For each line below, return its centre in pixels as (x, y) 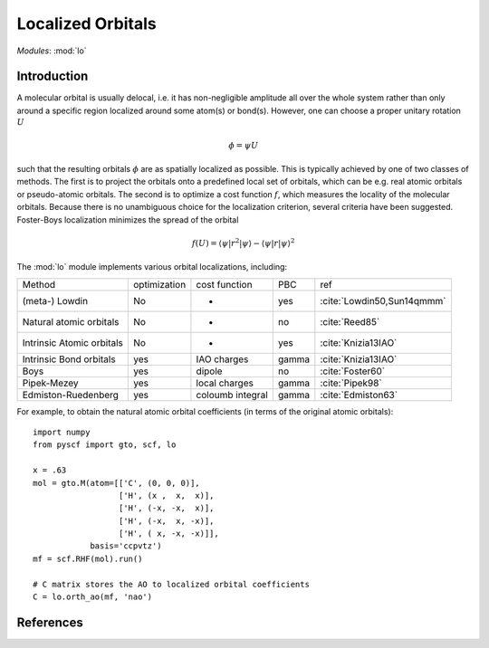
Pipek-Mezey (50, 383)
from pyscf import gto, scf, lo (105, 445)
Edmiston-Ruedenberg (71, 395)
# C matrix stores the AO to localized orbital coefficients (171, 584)
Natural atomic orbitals (71, 321)
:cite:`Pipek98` (351, 383)
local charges (225, 383)
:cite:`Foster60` (353, 371)
